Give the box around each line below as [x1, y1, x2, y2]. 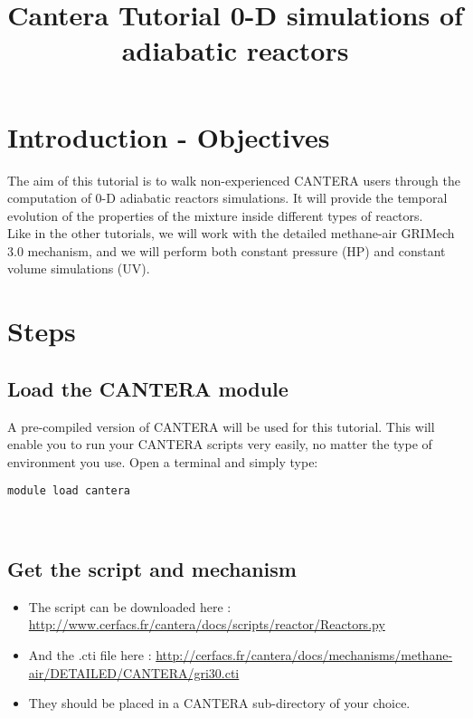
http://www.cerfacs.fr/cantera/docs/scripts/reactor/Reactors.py [28, 615, 385, 634]
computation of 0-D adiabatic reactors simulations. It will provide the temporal [7, 188, 448, 207]
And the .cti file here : [28, 646, 152, 665]
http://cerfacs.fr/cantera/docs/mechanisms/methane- [156, 646, 453, 665]
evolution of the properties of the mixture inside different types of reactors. [7, 206, 423, 225]
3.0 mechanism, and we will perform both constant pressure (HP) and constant [7, 241, 446, 260]
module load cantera [7, 484, 131, 498]
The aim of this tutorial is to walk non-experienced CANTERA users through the [7, 170, 460, 189]
